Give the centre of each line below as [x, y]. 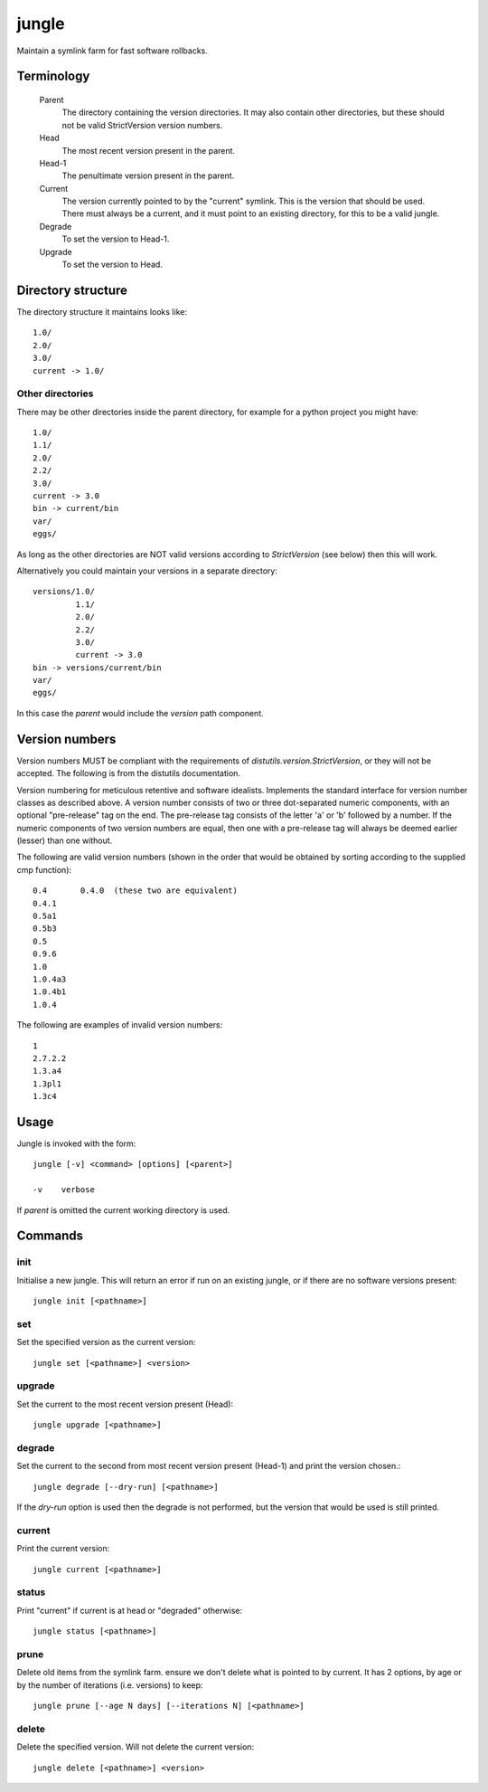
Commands [50, 1236]
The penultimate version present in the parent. [148, 175]
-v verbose [64, 1190]
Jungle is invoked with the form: [76, 1143]
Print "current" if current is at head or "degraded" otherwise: [130, 1610]
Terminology [53, 76]
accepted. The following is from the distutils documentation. [129, 773]
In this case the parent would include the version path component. [140, 713]
